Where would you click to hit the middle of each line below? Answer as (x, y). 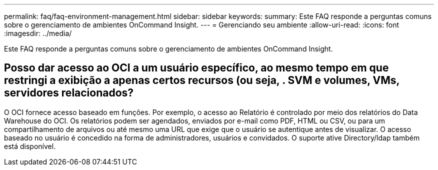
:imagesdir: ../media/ (38, 33)
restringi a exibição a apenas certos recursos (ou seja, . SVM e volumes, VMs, (202, 80)
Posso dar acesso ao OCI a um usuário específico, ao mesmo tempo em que (196, 68)
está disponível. (30, 146)
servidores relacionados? (69, 93)
